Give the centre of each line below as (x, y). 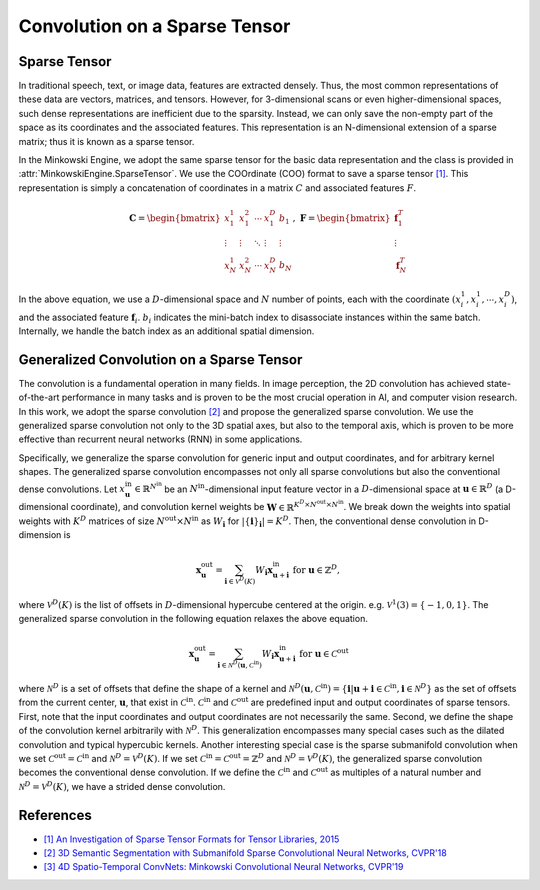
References (55, 815)
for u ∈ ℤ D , (316, 568)
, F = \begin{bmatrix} (341, 218)
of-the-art (39, 397)
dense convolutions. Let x (71, 489)
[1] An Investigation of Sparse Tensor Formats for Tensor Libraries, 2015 (191, 839)
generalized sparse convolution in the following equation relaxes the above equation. (193, 619)
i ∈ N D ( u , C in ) (239, 664)
